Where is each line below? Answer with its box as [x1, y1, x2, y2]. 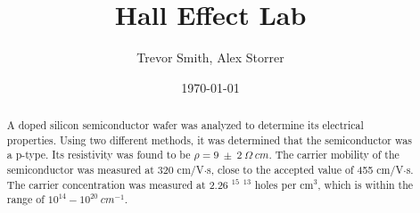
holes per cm [254, 176, 314, 192]
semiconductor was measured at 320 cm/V [6, 162, 204, 177]
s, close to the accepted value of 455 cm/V [206, 162, 404, 177]
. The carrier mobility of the [268, 147, 399, 162]
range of [6, 192, 45, 207]
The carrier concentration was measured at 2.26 [6, 176, 228, 192]
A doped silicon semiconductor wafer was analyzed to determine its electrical [6, 118, 364, 133]
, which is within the [317, 176, 414, 192]
